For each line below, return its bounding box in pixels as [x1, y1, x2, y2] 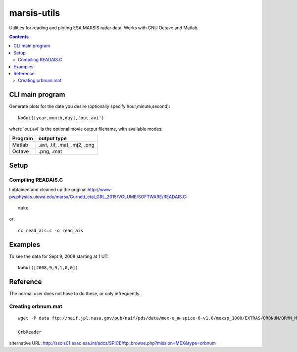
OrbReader [18, 329, 42, 335]
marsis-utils [9, 7, 60, 18]
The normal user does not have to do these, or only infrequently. [9, 290, 141, 297]
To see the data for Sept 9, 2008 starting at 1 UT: [9, 253, 109, 259]
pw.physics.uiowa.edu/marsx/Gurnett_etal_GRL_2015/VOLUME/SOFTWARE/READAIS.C [9, 194, 187, 200]
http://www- [87, 187, 113, 193]
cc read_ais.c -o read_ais [18, 228, 84, 233]
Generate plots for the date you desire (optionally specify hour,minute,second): [9, 103, 170, 109]
